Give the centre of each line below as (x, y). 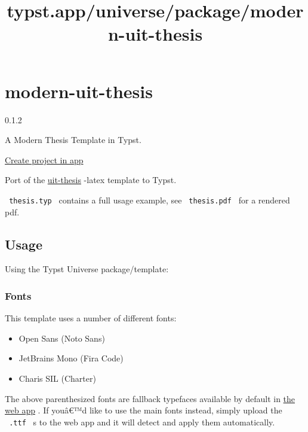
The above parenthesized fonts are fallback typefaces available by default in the (150, 398)
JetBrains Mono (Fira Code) (71, 358)
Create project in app (44, 159)
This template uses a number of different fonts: (91, 318)
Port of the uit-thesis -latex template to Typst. (91, 180)
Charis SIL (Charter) (57, 378)
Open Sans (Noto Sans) (62, 338)
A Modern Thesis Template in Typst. (73, 140)
